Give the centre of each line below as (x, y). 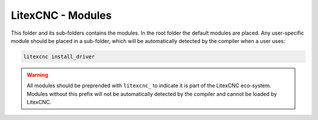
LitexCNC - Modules (61, 15)
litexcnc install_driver (59, 56)
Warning (37, 75)
